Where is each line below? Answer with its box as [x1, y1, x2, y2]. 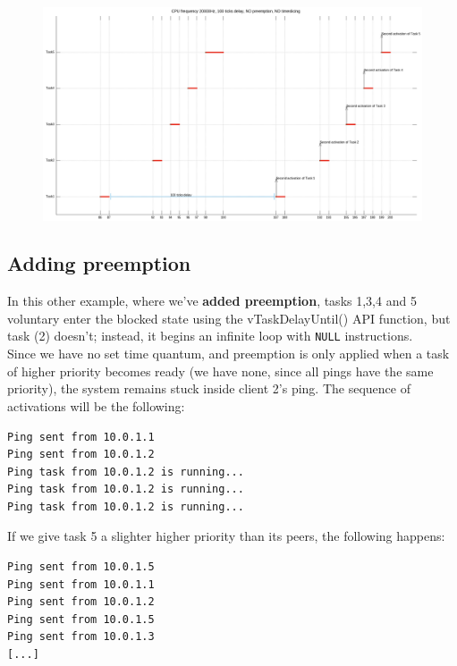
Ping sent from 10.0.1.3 [7, 630, 155, 644]
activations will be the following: [7, 396, 185, 415]
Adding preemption [7, 249, 191, 277]
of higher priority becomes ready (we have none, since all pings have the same [7, 361, 434, 380]
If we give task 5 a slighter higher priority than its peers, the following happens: [7, 527, 445, 545]
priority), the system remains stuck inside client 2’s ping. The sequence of [7, 379, 410, 398]
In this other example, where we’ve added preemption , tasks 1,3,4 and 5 [7, 291, 417, 310]
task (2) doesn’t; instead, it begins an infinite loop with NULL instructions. [7, 326, 413, 345]
